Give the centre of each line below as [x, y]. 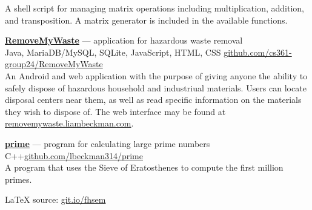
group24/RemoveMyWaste [54, 64]
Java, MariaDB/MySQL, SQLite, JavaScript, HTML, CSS [113, 52]
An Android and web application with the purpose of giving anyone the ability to [156, 75]
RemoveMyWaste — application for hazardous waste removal [124, 40]
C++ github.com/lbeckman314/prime [74, 155]
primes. [18, 179]
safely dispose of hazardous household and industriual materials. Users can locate [156, 87]
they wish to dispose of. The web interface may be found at [115, 111]
